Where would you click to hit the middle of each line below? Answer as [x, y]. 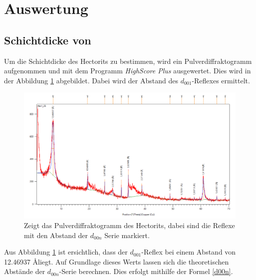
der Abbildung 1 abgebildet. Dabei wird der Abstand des [91, 80]
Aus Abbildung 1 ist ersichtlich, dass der [66, 252]
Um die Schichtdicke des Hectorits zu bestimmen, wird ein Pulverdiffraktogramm [128, 61]
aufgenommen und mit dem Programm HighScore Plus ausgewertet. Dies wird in [128, 71]
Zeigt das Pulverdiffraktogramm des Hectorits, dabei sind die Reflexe [129, 225]
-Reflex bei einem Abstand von [189, 252]
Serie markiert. [127, 235]
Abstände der [25, 271]
